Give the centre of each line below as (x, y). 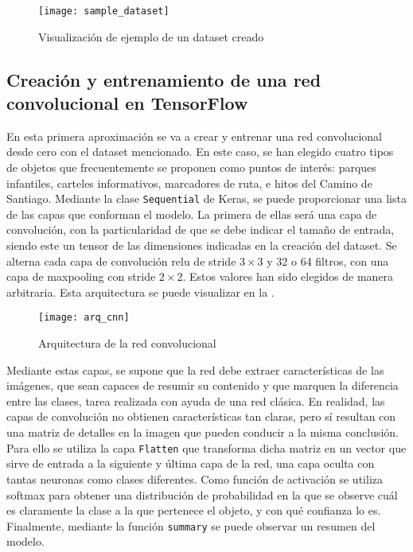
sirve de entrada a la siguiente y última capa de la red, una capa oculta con (191, 463)
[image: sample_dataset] (104, 11)
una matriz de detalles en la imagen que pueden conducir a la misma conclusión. (203, 432)
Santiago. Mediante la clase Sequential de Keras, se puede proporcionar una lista (206, 198)
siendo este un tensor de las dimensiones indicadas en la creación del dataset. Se (202, 245)
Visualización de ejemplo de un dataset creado (151, 36)
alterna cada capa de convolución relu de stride (121, 260)
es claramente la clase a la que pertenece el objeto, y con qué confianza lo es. (194, 510)
